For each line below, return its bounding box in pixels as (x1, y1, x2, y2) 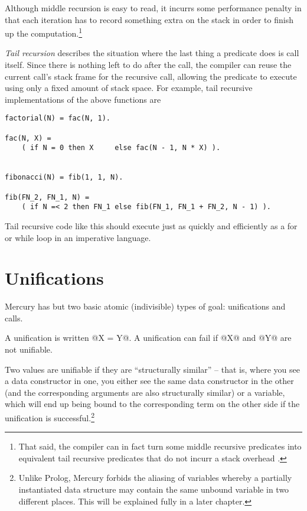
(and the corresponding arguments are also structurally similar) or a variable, (5, 386, 285, 398)
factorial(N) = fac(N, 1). (5, 114, 110, 123)
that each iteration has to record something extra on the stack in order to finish (5, 13, 293, 25)
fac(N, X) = (5, 134, 51, 142)
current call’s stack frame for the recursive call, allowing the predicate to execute (5, 70, 297, 82)
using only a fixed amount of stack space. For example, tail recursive (5, 82, 253, 94)
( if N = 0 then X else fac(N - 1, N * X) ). (21, 144, 221, 152)
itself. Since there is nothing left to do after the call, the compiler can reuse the (5, 58, 292, 71)
